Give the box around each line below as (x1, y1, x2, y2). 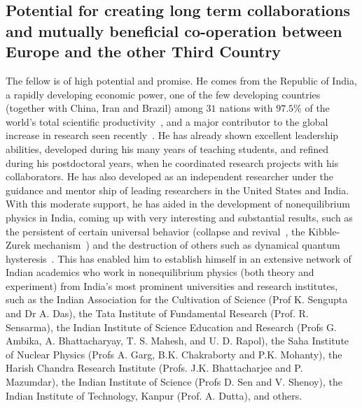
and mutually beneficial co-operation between (6, 20, 342, 41)
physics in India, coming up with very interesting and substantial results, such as (6, 210, 353, 224)
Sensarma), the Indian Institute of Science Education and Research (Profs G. (6, 319, 337, 334)
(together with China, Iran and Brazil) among (6, 101, 203, 115)
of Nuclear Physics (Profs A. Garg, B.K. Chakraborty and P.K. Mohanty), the (6, 347, 342, 361)
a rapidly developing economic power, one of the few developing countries (6, 87, 321, 101)
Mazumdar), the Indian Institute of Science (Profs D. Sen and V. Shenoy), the (6, 374, 342, 389)
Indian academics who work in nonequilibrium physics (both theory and (6, 265, 314, 279)
